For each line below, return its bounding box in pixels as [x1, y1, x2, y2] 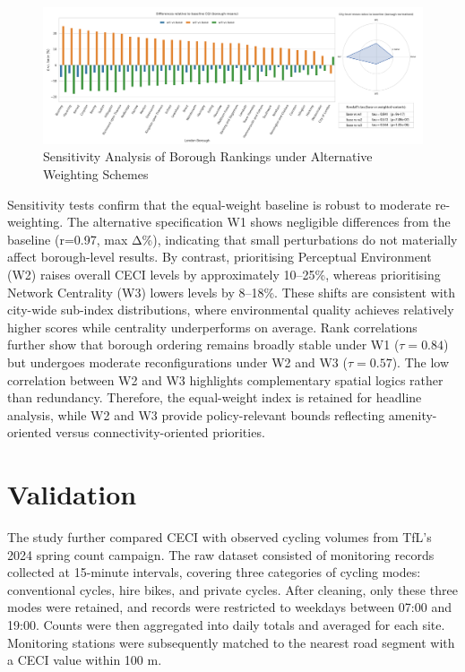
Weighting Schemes [43, 164, 149, 183]
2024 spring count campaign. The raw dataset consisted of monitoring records [7, 545, 435, 564]
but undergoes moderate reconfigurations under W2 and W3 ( [7, 352, 348, 371]
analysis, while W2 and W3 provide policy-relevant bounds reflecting [7, 405, 385, 424]
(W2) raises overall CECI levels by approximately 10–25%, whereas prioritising [7, 264, 441, 283]
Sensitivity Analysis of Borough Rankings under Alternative [43, 147, 373, 166]
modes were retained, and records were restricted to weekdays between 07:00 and [7, 598, 452, 616]
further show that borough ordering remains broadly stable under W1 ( [7, 335, 400, 354]
